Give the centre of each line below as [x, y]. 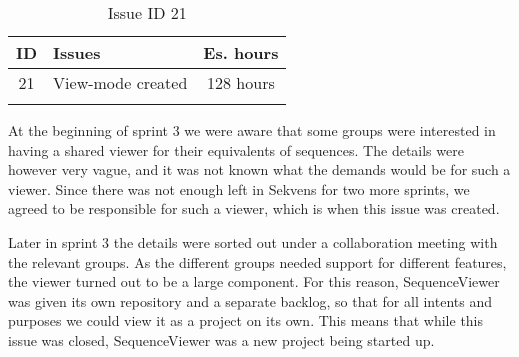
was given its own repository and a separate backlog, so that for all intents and [250, 300]
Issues [77, 52]
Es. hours [241, 52]
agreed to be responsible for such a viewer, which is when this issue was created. [254, 208]
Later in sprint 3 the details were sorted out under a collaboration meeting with [253, 241]
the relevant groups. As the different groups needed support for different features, [257, 261]
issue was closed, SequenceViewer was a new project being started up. [221, 339]
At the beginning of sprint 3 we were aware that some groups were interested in [252, 130]
